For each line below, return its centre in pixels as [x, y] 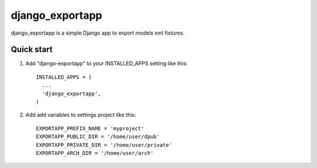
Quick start [32, 50]
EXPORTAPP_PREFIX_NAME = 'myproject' [90, 128]
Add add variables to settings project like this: [81, 115]
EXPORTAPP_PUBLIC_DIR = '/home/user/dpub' [98, 137]
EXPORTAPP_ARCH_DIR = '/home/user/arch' [95, 153]
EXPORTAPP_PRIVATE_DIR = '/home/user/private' [104, 145]
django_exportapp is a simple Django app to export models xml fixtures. [98, 33]
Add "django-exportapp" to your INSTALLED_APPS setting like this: [107, 63]
